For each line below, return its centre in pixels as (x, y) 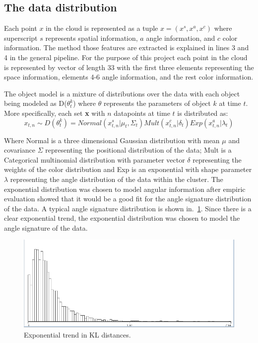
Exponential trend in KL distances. (77, 335)
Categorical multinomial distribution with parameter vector (95, 159)
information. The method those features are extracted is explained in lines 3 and (127, 47)
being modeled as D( (35, 103)
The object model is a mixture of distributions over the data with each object (122, 93)
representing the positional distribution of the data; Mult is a (138, 150)
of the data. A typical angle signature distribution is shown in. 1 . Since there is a (128, 208)
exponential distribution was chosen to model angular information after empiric (125, 189)
